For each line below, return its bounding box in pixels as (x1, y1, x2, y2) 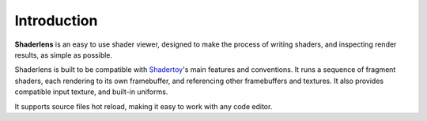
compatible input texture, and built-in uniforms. (14, 87, 168, 96)
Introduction (14, 12, 98, 29)
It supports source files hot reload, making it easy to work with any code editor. (14, 101, 273, 111)
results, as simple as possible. (14, 50, 113, 59)
